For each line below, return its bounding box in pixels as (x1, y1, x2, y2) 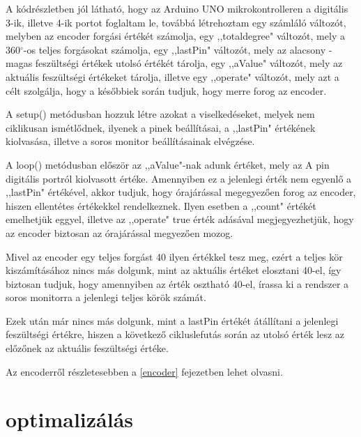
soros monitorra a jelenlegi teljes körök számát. (6, 290, 206, 305)
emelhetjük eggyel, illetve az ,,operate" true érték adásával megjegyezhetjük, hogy (6, 212, 354, 227)
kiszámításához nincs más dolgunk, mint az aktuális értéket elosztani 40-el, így (6, 263, 341, 277)
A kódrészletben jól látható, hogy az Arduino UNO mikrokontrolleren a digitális (6, 1, 348, 15)
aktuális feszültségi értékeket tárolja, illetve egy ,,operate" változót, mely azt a (6, 69, 339, 84)
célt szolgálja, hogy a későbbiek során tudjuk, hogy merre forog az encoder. (6, 83, 327, 98)
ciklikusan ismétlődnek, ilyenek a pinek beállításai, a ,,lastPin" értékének (6, 120, 316, 135)
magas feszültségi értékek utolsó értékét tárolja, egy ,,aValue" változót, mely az (6, 56, 343, 70)
